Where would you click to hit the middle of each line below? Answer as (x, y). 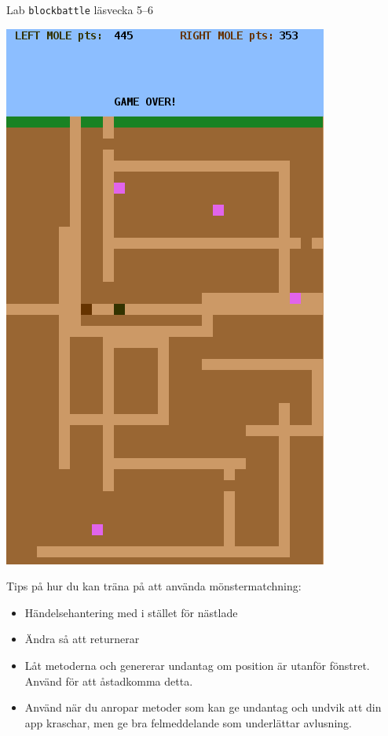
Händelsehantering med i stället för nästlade (131, 612)
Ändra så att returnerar (82, 639)
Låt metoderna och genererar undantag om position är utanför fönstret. (197, 666)
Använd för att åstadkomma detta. (109, 681)
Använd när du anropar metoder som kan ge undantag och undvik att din (203, 707)
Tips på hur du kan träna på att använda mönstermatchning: (154, 586)
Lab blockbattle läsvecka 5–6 (80, 9)
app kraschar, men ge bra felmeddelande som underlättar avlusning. (188, 722)
